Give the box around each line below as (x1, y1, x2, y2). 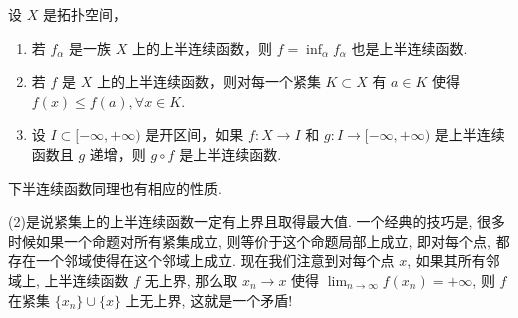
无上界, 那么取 (144, 269, 238, 290)
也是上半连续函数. (351, 37, 468, 58)
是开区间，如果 (145, 124, 244, 145)
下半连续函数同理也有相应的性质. (8, 177, 222, 198)
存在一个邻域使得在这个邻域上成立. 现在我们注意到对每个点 (8, 250, 395, 271)
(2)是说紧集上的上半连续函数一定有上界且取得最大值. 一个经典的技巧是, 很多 (8, 211, 505, 232)
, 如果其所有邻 (407, 250, 500, 271)
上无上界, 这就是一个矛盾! (125, 289, 293, 310)
